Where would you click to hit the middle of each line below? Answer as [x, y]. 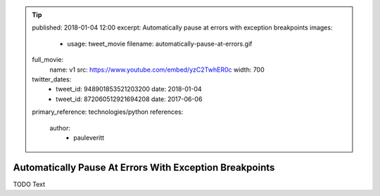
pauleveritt [89, 138]
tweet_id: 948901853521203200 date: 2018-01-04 [129, 89]
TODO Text [29, 184]
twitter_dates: [52, 79]
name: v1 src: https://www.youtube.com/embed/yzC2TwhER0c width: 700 [157, 70]
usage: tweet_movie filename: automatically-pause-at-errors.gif [160, 44]
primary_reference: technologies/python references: [108, 112]
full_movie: [47, 60]
